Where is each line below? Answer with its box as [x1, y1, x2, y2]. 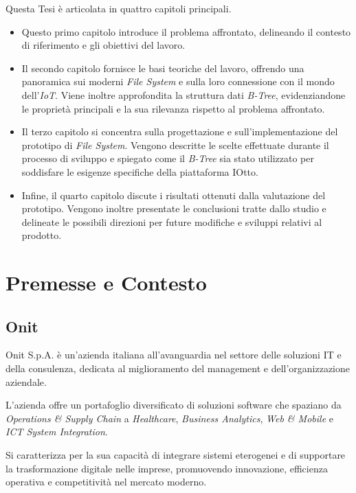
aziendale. [5, 374, 47, 389]
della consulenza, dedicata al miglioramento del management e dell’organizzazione [5, 361, 351, 376]
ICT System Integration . [5, 424, 108, 439]
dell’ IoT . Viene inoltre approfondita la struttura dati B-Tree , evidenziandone [21, 87, 346, 102]
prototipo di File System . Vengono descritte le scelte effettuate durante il [21, 137, 329, 152]
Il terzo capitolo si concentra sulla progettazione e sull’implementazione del [21, 124, 338, 139]
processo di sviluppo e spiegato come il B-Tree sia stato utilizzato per [21, 151, 314, 165]
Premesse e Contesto [5, 268, 207, 297]
